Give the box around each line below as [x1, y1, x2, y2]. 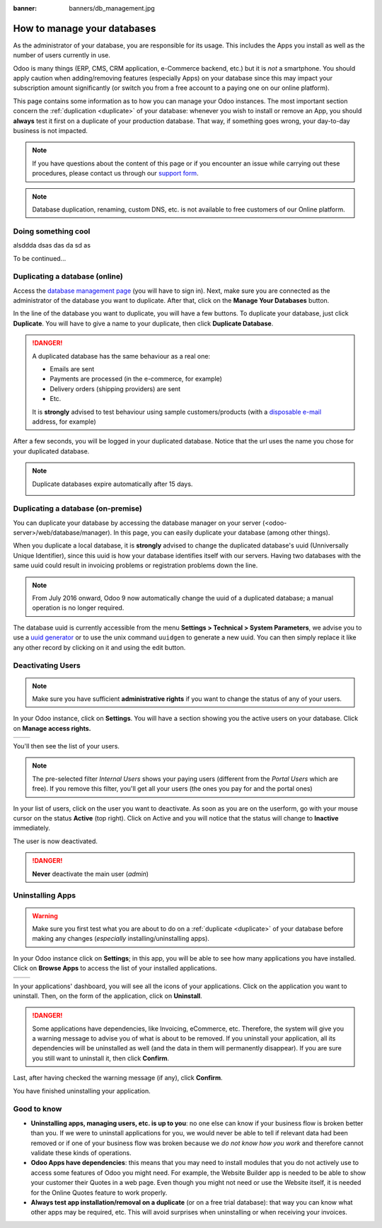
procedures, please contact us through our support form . [32, 169, 199, 178]
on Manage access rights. [13, 724, 91, 732]
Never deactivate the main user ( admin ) [32, 869, 149, 878]
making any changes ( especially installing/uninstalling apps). [32, 934, 210, 943]
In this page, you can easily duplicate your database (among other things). [113, 528, 330, 537]
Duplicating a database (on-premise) [13, 504, 143, 514]
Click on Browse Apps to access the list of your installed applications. [13, 964, 217, 973]
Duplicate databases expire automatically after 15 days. [32, 480, 193, 488]
